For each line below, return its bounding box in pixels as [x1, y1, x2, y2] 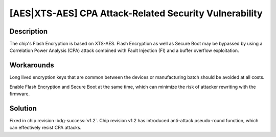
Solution [9, 104, 37, 113]
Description [9, 27, 48, 36]
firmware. [9, 91, 30, 97]
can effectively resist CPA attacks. [9, 125, 82, 131]
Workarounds [9, 61, 54, 70]
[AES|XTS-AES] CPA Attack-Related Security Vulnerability [9, 8, 263, 19]
